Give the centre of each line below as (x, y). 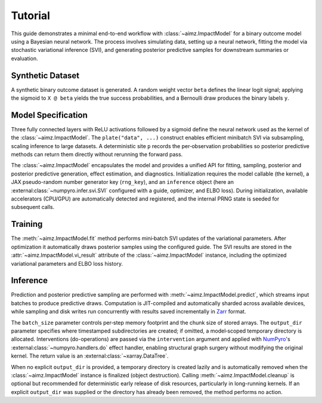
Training (27, 224)
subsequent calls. (33, 207)
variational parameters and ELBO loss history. (67, 263)
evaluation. (24, 58)
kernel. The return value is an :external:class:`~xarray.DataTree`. (90, 356)
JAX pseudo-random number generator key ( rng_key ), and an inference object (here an (122, 182)
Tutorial (31, 16)
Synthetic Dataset (45, 76)
